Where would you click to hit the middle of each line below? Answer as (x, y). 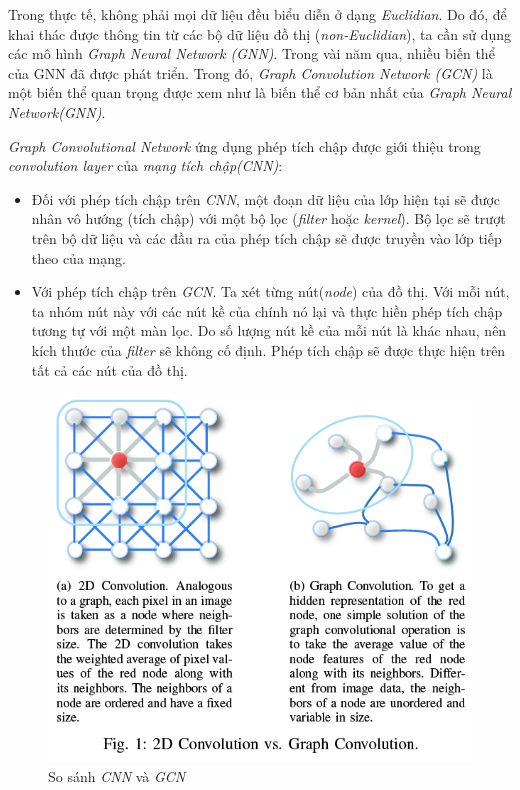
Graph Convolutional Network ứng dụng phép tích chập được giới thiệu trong (244, 145)
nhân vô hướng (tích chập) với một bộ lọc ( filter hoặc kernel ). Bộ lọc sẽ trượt (268, 218)
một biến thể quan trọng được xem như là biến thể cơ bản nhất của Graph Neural (260, 92)
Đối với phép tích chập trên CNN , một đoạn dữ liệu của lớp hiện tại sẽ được (266, 198)
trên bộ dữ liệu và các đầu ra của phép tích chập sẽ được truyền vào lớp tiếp (266, 237)
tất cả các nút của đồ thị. (109, 369)
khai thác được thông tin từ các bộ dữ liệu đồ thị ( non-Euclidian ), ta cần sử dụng (260, 33)
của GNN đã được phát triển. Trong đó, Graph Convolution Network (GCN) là (250, 72)
